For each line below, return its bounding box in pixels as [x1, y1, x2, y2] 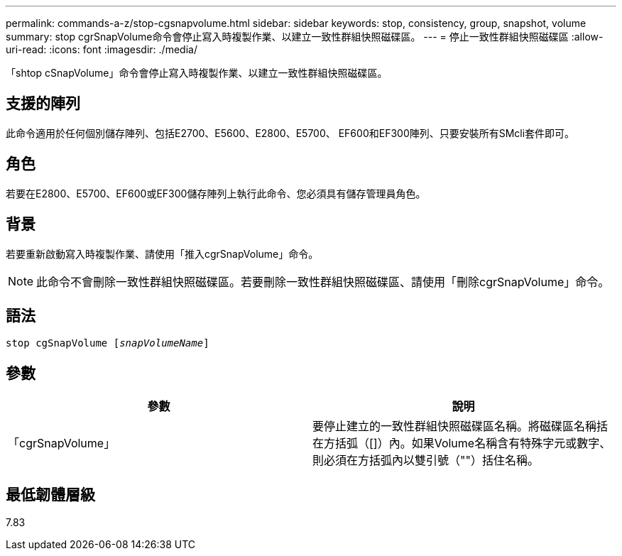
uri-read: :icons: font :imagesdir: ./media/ [6, 43, 197, 55]
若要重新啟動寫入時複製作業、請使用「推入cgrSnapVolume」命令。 [6, 247, 319, 260]
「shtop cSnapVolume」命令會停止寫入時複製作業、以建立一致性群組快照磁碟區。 [6, 67, 388, 79]
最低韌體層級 [6, 485, 95, 503]
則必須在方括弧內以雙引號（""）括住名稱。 [312, 453, 539, 468]
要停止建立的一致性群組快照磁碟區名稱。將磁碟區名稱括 [312, 419, 609, 434]
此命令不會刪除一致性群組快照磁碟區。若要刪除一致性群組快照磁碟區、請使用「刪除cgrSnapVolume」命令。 [36, 274, 610, 289]
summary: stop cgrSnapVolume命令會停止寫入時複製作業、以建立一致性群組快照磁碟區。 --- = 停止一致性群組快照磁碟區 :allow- [6, 31, 604, 43]
